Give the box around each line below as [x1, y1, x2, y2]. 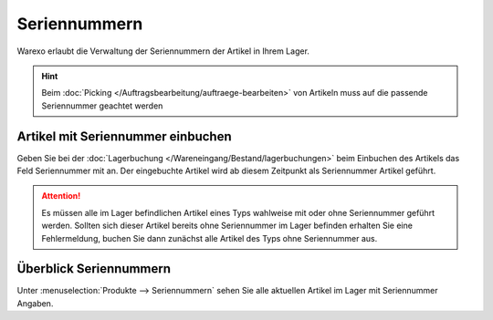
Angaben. [16, 297, 54, 309]
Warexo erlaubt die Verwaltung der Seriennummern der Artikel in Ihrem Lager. [16, 46, 310, 57]
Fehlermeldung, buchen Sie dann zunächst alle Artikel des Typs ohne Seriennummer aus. [41, 232, 378, 243]
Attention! [41, 191, 81, 201]
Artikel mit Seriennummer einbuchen [16, 129, 232, 144]
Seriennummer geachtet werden [41, 100, 163, 111]
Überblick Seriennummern [16, 261, 172, 277]
